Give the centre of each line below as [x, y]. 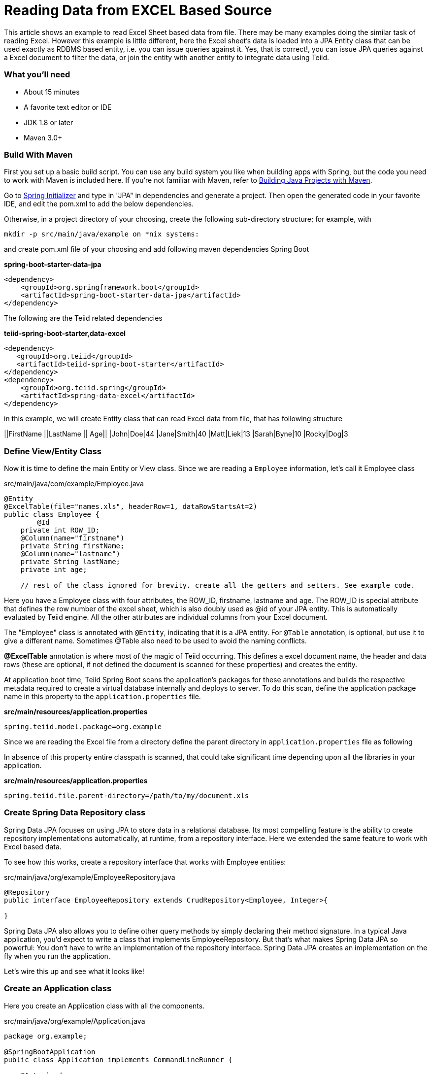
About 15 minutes [52, 92]
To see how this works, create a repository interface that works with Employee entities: [145, 862]
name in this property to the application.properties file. [102, 696]
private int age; [54, 570]
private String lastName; [70, 562]
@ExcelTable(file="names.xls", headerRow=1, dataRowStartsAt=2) [131, 506]
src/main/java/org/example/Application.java [75, 1021]
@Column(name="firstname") [72, 538]
